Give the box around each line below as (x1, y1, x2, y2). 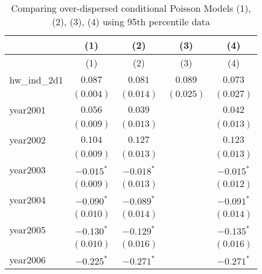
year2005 (9, 223, 46, 236)
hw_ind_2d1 (9, 73, 64, 86)
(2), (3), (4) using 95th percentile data (52, 15, 210, 28)
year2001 (9, 103, 46, 116)
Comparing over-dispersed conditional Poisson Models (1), (11, 1, 251, 15)
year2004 (9, 193, 46, 206)
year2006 (9, 253, 46, 266)
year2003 (9, 163, 46, 176)
